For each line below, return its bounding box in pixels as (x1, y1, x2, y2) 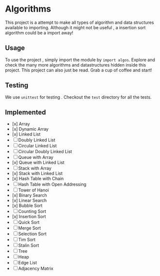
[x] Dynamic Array (12, 126, 49, 132)
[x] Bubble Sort (12, 203, 43, 208)
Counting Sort (18, 208, 47, 214)
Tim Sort (18, 237, 35, 242)
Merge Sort (18, 225, 41, 231)
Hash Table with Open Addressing (18, 181, 86, 188)
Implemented (5, 108, 46, 116)
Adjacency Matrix (18, 266, 53, 272)
